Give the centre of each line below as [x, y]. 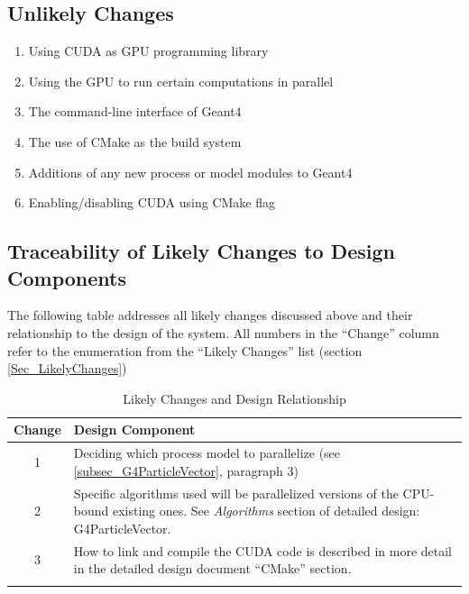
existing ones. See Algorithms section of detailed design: [266, 511]
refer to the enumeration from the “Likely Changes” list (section [185, 350]
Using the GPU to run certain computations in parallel [181, 81]
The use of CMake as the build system [135, 141]
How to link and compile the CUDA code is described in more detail [263, 550]
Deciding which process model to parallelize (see [207, 453]
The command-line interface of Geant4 [135, 111]
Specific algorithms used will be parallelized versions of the [236, 493]
